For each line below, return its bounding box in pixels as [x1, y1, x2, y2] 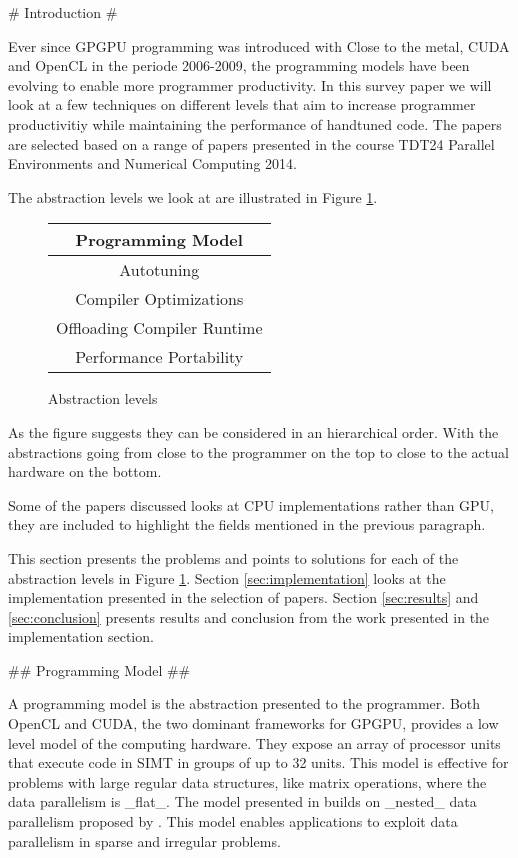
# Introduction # [8, 2, 118, 22]
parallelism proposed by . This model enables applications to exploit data [8, 811, 458, 832]
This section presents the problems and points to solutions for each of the [8, 547, 459, 568]
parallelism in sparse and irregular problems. [8, 830, 281, 851]
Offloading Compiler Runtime [56, 316, 263, 340]
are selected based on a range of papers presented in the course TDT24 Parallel [8, 133, 495, 154]
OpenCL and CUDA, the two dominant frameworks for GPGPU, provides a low [8, 713, 499, 734]
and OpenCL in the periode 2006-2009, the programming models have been [8, 55, 470, 76]
